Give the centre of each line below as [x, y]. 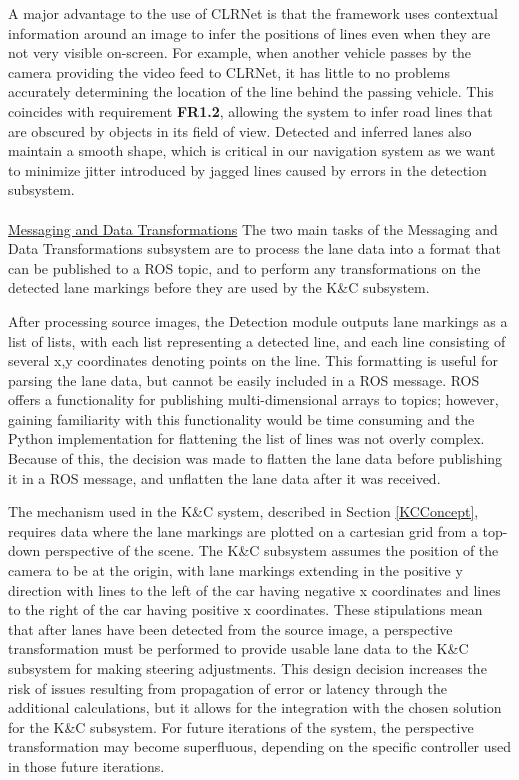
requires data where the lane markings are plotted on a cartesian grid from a [243, 530]
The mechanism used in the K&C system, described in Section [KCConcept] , [243, 511]
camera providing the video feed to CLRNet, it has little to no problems [229, 71]
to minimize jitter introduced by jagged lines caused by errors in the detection [247, 169]
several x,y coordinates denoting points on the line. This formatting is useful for [253, 360]
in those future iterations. [86, 765]
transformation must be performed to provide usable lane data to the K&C [238, 648]
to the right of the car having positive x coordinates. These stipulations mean [245, 609]
